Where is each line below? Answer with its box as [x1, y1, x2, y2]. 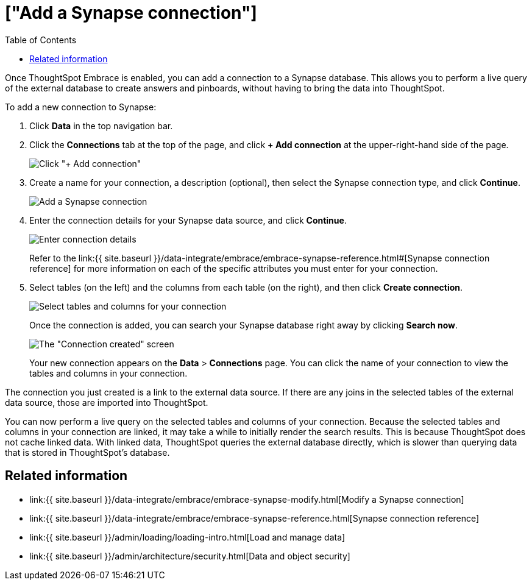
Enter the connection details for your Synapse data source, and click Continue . [29, 214, 347, 225]
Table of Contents [5, 34, 77, 45]
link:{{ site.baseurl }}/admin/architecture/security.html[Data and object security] [29, 550, 350, 561]
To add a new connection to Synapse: [5, 101, 157, 112]
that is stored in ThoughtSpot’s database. [5, 447, 170, 458]
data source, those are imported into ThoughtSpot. [5, 397, 208, 408]
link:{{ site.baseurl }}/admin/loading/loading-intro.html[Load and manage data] [29, 531, 346, 542]
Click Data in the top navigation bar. [29, 120, 173, 131]
